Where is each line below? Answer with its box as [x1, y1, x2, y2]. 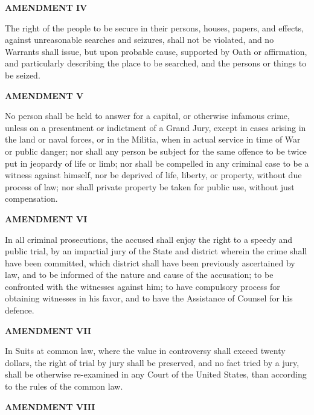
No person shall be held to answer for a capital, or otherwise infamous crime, [5, 109, 290, 122]
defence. [5, 304, 34, 317]
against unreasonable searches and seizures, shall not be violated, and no [5, 33, 274, 46]
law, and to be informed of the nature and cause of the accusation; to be [5, 268, 274, 281]
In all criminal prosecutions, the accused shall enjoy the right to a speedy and [5, 233, 293, 245]
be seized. [5, 68, 40, 81]
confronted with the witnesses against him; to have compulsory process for [5, 280, 280, 292]
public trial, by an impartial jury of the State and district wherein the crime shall [5, 245, 307, 257]
